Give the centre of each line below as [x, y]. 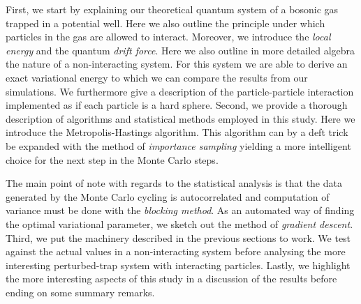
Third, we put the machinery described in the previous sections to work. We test [178, 237]
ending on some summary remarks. [80, 292]
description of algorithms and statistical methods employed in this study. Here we [180, 118]
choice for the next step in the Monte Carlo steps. [112, 159]
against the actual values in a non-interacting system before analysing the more [176, 251]
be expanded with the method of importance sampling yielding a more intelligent [178, 145]
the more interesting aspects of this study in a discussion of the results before [171, 279]
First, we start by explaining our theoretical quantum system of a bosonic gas [172, 9]
